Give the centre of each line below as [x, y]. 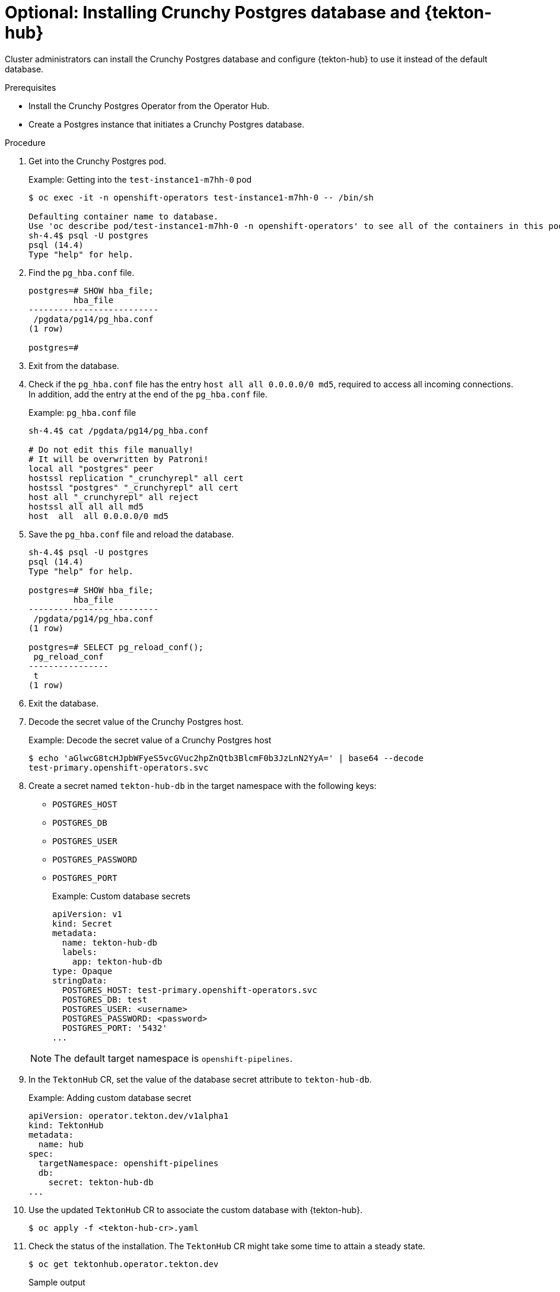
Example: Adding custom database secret [110, 1097]
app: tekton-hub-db [117, 961]
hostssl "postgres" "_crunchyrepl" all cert [134, 487]
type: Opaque [82, 971]
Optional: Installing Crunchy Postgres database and [213, 12]
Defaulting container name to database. [124, 216]
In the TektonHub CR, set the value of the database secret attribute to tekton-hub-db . [200, 1079]
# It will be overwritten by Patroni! [119, 459]
